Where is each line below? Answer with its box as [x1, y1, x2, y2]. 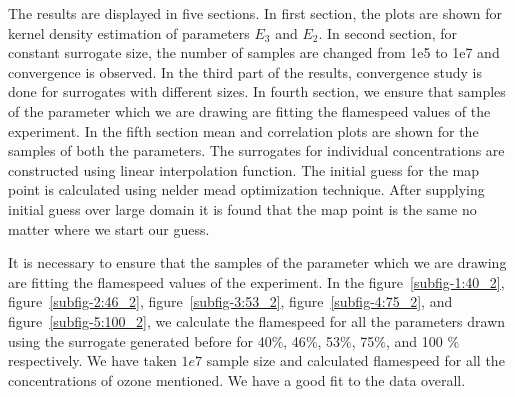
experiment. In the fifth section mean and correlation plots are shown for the [8, 120, 479, 141]
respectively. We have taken [8, 350, 177, 371]
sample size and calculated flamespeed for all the [206, 350, 505, 371]
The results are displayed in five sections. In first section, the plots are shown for [8, 3, 502, 23]
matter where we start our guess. [8, 218, 210, 239]
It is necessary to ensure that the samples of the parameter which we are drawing [8, 252, 507, 273]
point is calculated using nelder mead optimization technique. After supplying [8, 179, 485, 200]
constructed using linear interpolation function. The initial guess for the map [8, 159, 480, 180]
